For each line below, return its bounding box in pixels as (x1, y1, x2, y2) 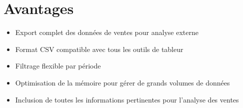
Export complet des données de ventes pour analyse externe (15, 27, 198, 37)
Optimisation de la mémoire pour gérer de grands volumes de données (15, 77, 230, 87)
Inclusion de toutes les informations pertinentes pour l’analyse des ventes (15, 94, 239, 104)
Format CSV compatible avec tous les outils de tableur (15, 43, 183, 54)
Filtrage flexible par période (15, 60, 101, 71)
